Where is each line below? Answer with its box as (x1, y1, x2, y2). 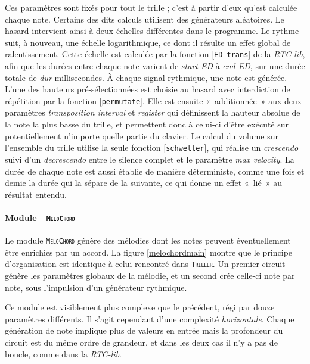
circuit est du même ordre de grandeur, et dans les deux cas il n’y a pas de (5, 336, 278, 349)
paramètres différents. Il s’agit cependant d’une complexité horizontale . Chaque (5, 312, 294, 325)
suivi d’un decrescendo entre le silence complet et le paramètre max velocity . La (5, 153, 294, 165)
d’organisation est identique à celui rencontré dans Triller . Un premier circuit (5, 257, 286, 270)
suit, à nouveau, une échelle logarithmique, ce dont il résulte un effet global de (5, 36, 291, 48)
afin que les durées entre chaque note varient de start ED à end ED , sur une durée (5, 60, 305, 72)
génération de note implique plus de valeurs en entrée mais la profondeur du (5, 324, 283, 337)
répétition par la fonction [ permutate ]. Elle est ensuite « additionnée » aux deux (5, 94, 302, 107)
